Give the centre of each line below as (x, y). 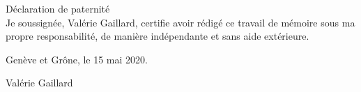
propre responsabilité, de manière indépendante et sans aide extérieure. (158, 36)
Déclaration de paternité (58, 8)
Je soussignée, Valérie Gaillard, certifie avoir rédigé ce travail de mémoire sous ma (180, 22)
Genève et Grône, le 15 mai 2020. (77, 59)
